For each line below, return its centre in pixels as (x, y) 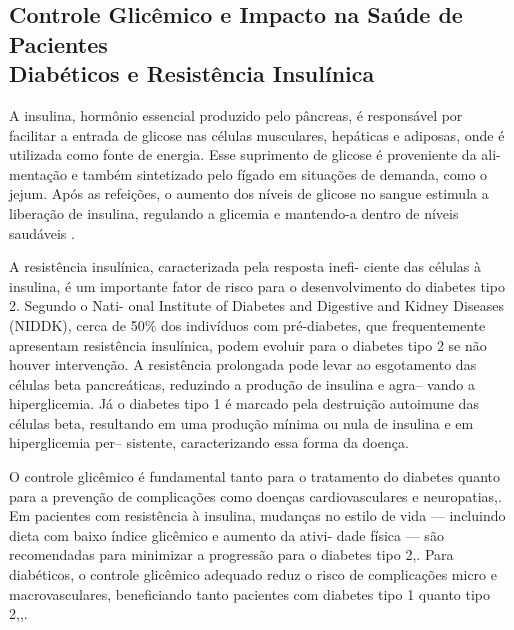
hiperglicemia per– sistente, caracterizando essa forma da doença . (209, 442)
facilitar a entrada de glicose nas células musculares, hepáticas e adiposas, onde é (257, 134)
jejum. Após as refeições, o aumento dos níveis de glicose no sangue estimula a (249, 193)
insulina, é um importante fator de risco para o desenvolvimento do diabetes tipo (257, 285)
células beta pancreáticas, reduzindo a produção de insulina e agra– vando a (242, 383)
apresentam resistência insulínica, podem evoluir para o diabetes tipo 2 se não (248, 344)
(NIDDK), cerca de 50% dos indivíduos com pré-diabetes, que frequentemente (247, 324)
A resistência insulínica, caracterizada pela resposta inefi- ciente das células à (245, 266)
